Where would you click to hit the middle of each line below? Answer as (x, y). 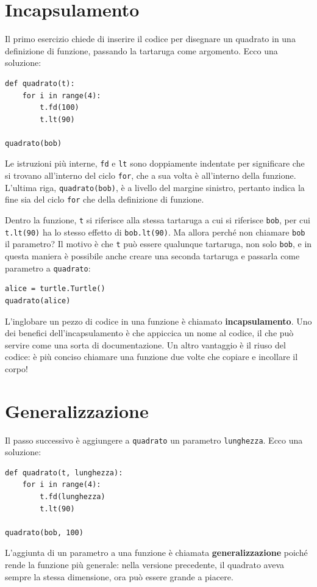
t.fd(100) (59, 108)
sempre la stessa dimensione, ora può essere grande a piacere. (119, 576)
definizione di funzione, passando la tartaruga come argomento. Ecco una (141, 50)
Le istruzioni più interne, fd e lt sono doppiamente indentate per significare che (155, 163)
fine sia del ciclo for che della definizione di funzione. (105, 199)
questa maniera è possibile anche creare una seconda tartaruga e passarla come (152, 256)
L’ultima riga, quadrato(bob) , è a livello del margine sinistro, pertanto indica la (155, 187)
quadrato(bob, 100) (44, 532)
